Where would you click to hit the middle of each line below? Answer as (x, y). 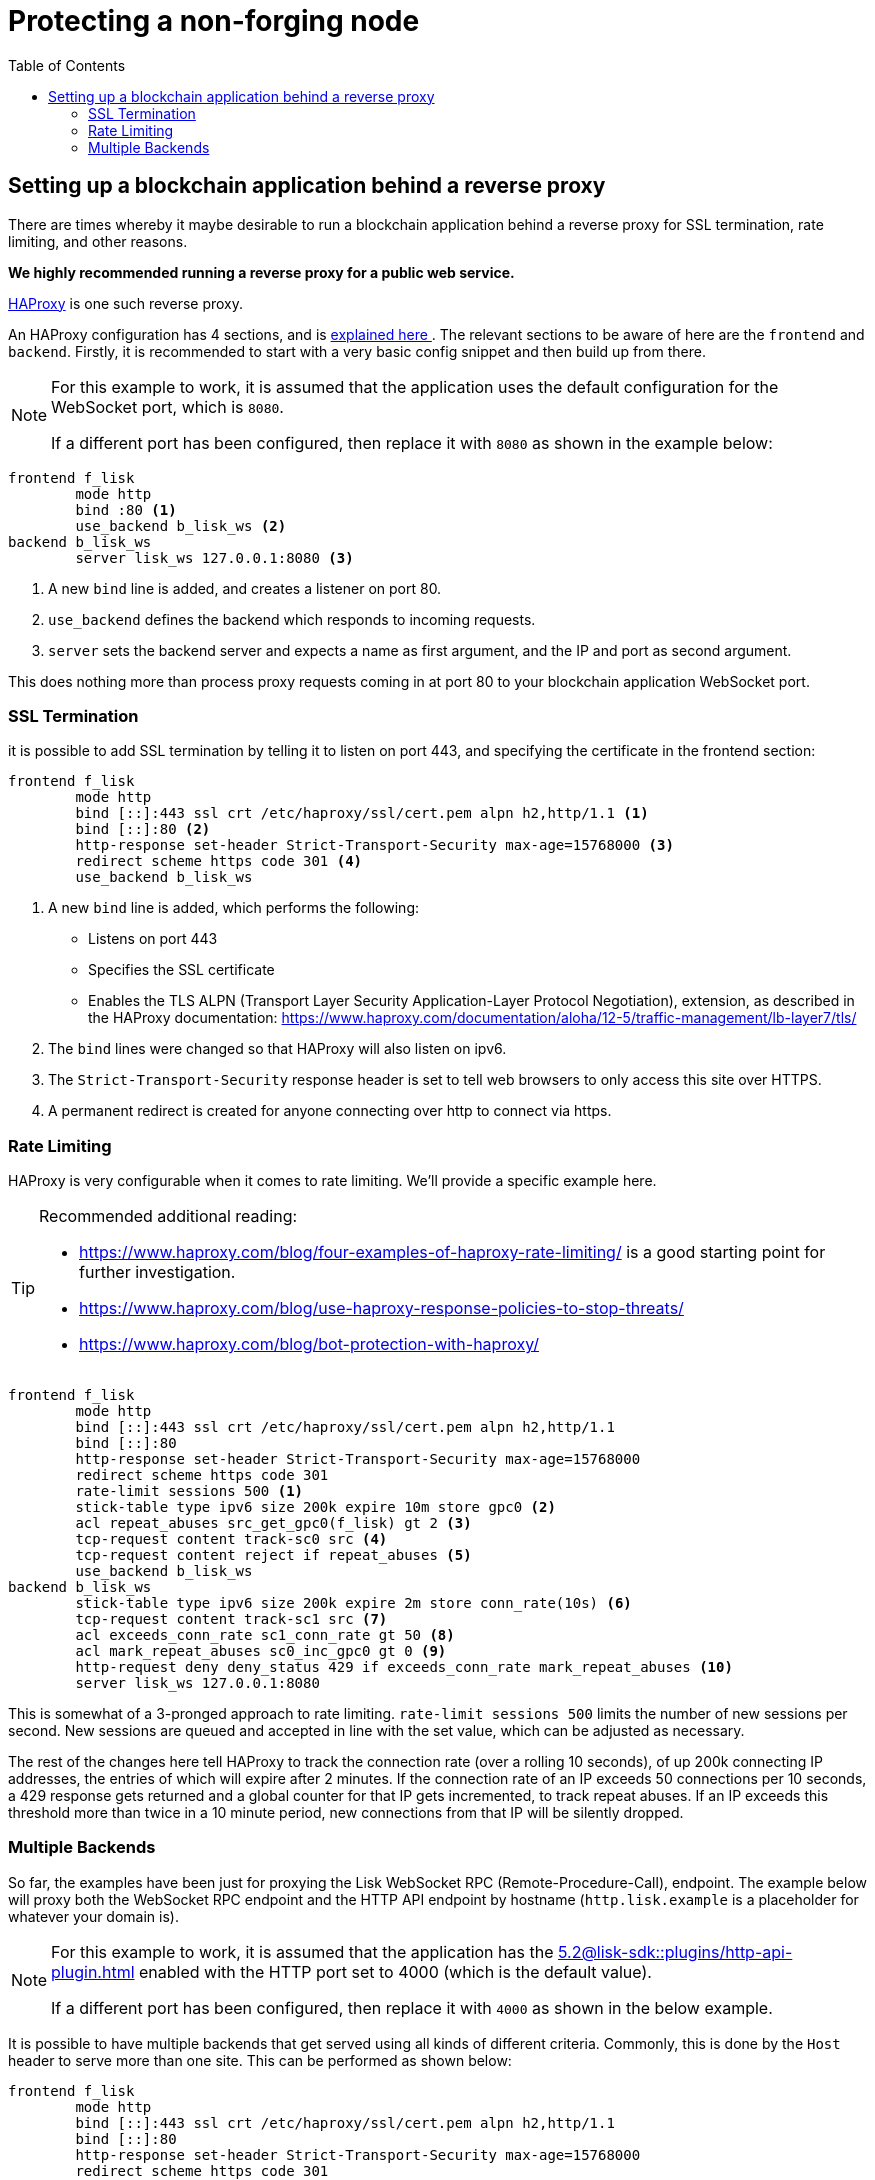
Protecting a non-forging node (214, 21)
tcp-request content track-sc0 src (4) (231, 1539)
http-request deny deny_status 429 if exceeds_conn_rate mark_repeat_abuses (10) (404, 1667)
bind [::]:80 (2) (143, 829)
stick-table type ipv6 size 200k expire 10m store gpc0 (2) (315, 1507)
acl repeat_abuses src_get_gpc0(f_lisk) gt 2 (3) (273, 1523)
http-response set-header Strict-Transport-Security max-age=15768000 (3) (374, 845)
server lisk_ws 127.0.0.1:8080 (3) (214, 557)
